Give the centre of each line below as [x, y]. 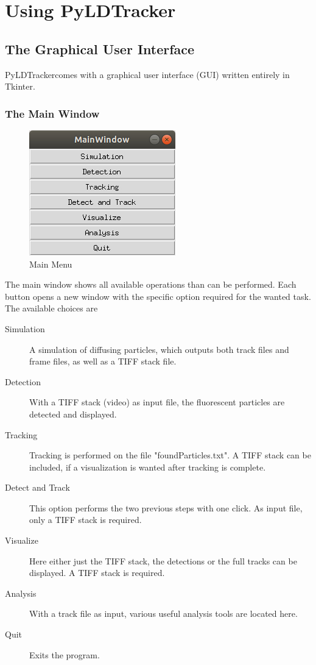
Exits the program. [65, 654]
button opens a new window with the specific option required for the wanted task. [158, 296]
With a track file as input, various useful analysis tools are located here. [163, 613]
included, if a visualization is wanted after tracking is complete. [148, 467]
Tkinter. [20, 86]
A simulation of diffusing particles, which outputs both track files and [159, 349]
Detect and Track [37, 487]
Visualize [22, 540]
